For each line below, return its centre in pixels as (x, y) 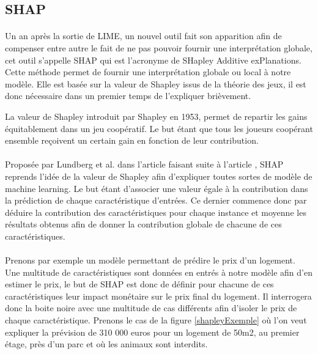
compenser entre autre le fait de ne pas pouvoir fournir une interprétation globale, (159, 47)
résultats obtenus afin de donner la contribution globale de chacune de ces (143, 224)
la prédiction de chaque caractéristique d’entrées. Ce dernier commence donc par (156, 200)
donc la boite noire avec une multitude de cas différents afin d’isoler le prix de (151, 308)
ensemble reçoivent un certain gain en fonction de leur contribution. (132, 140)
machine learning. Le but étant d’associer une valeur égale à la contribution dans (157, 188)
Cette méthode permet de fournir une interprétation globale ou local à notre (148, 72)
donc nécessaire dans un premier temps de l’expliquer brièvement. (128, 96)
